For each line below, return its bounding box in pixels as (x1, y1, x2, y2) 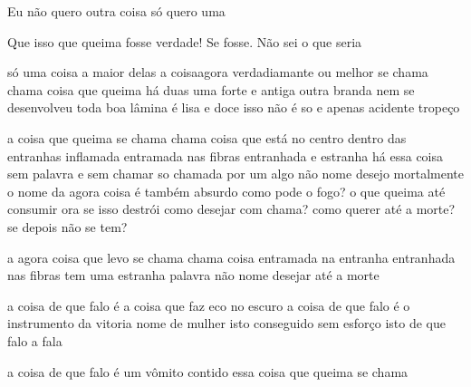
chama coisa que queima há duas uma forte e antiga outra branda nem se (7, 80, 415, 99)
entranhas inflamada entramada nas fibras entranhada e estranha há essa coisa (7, 146, 444, 165)
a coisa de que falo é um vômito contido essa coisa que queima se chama (7, 362, 409, 381)
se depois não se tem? (7, 217, 128, 236)
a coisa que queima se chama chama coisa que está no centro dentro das (7, 128, 407, 147)
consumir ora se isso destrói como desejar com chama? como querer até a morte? (7, 199, 456, 218)
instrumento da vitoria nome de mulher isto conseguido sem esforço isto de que (7, 314, 446, 333)
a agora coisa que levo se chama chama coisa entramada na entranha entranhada (7, 247, 456, 266)
